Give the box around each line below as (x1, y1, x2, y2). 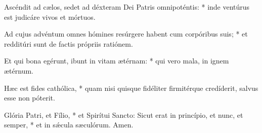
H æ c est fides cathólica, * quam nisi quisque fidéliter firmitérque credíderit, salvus (4, 82, 258, 93)
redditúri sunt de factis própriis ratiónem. (4, 38, 133, 49)
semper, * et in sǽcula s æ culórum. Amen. (4, 119, 134, 130)
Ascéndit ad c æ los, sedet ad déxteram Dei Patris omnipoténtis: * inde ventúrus (4, 2, 250, 12)
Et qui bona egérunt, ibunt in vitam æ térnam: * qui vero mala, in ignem (4, 55, 229, 66)
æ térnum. (4, 65, 33, 76)
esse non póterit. (4, 92, 55, 103)
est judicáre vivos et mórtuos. (4, 11, 96, 22)
